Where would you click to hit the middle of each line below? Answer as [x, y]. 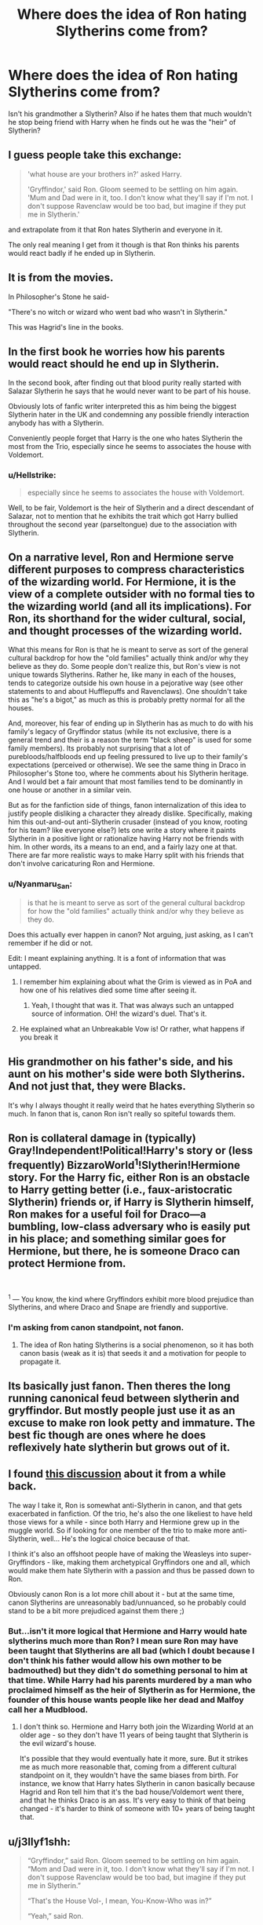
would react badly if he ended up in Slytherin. [82, 253]
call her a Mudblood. [48, 1709]
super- [241, 1554]
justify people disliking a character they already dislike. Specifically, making [130, 813]
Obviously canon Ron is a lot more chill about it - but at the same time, [122, 1594]
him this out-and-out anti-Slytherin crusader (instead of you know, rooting [128, 822]
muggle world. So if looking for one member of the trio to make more [119, 1530]
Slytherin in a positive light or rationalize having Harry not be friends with [126, 838]
